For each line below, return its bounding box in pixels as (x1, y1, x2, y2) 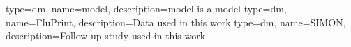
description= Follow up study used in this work (6, 28, 206, 43)
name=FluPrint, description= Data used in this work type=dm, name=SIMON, (6, 15, 346, 29)
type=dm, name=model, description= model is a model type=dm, (6, 1, 287, 15)
